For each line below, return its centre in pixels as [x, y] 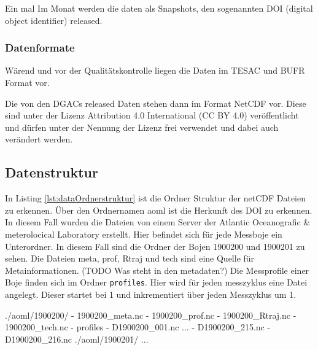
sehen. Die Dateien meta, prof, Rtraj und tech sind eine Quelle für [130, 258]
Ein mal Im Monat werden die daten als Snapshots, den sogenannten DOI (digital [159, 8]
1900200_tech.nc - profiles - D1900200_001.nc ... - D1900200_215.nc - [138, 327]
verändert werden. [39, 139]
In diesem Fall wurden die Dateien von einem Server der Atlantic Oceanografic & [158, 222]
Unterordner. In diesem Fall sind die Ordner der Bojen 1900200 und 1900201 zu [155, 246]
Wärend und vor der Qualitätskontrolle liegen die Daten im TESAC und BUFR [155, 70]
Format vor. [27, 82]
